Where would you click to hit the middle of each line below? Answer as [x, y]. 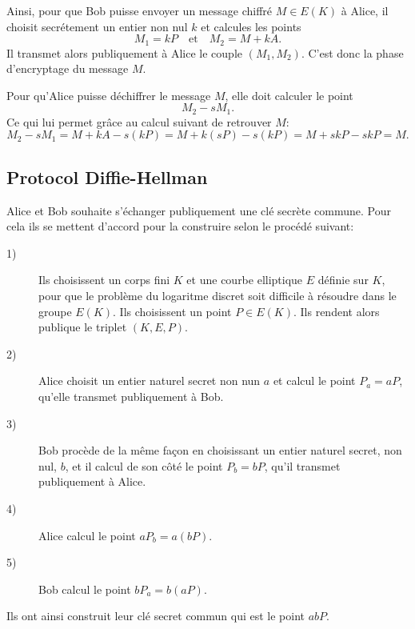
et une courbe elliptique [245, 280]
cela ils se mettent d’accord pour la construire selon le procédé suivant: [180, 226]
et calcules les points [251, 26]
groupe [55, 311]
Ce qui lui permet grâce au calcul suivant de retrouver [139, 121]
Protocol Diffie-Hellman [107, 176]
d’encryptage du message [68, 68]
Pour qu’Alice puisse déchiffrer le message [109, 95]
